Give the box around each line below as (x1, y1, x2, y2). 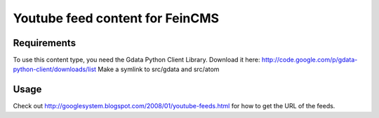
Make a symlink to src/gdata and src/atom (98, 65, 220, 73)
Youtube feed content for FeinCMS (13, 10, 220, 26)
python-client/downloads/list (13, 65, 97, 73)
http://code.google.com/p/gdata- (261, 56, 358, 64)
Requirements (13, 37, 77, 49)
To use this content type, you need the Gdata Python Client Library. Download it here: (13, 56, 260, 64)
